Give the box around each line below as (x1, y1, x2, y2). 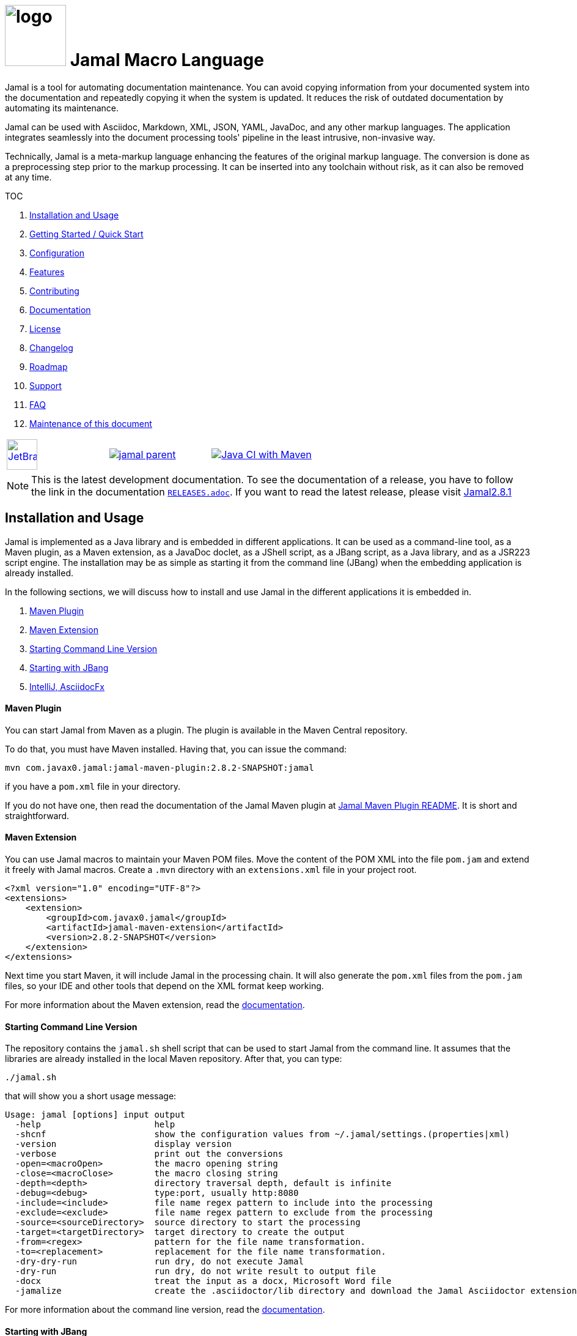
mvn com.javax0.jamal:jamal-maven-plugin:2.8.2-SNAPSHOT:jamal (5, 762, 314, 773)
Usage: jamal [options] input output (5, 1110, 186, 1120)
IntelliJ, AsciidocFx (29, 681, 105, 692)
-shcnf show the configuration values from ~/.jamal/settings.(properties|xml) (15, 1129, 510, 1140)
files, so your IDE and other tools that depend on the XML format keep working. (5, 981, 324, 992)
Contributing (29, 285, 79, 296)
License (29, 323, 61, 334)
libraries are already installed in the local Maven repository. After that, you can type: (5, 1053, 342, 1064)
